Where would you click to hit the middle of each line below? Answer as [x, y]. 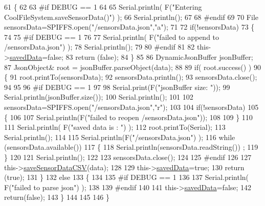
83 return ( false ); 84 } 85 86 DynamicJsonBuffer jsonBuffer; [159, 56]
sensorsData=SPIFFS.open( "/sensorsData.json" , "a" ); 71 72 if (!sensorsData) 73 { [129, 27]
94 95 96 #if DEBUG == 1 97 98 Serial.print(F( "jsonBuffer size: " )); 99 [117, 87]
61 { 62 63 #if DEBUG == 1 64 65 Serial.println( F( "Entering [103, 7]
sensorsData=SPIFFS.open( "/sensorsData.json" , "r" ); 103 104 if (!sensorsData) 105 [131, 107]
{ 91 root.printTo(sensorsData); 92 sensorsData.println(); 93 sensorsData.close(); [131, 77]
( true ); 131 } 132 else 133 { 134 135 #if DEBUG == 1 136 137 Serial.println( [127, 177]
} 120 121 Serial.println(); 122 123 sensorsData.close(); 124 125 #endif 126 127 [128, 157]
